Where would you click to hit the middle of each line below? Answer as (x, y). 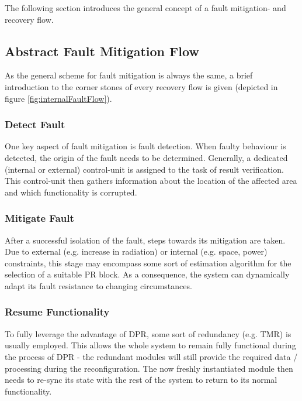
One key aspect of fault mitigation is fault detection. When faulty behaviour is (145, 146)
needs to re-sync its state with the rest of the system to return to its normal (141, 380)
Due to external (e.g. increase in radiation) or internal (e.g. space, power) (136, 251)
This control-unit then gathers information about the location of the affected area (151, 181)
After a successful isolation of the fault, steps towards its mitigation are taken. (145, 240)
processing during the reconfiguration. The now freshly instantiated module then (149, 368)
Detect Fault (35, 124)
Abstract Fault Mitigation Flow (102, 51)
